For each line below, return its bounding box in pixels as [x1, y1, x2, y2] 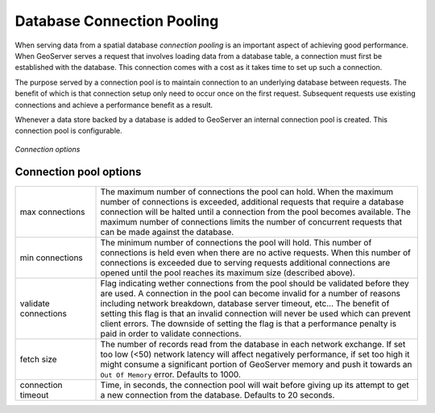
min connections [19, 252, 84, 263]
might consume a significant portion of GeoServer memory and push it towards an [100, 358, 412, 370]
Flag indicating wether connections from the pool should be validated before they [100, 278, 410, 289]
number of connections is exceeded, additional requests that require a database [100, 196, 404, 207]
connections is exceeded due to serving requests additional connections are [100, 257, 391, 268]
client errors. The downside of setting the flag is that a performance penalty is [100, 318, 397, 329]
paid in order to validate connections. [100, 328, 242, 339]
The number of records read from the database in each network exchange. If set [100, 338, 406, 349]
